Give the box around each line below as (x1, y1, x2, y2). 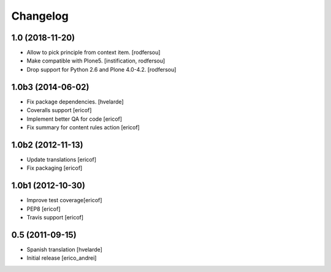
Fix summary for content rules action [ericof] (26, 123, 140, 131)
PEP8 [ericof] (26, 205, 61, 213)
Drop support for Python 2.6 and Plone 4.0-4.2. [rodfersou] (26, 66, 177, 73)
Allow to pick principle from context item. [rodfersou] (26, 49, 161, 56)
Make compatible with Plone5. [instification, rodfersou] (26, 57, 165, 64)
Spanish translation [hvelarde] (26, 246, 102, 253)
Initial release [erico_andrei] (26, 254, 97, 262)
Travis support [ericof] (26, 213, 84, 221)
